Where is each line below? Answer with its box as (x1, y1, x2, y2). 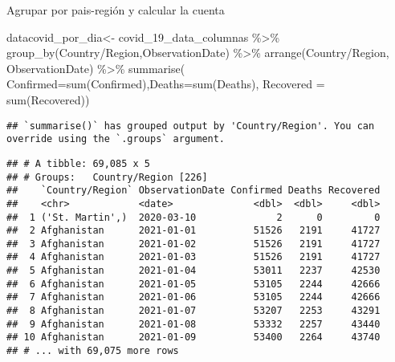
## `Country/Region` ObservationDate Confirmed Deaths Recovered (6, 185, 381, 197)
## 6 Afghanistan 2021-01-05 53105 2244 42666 (6, 278, 381, 290)
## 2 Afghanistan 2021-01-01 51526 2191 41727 (6, 225, 381, 237)
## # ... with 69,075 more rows (6, 345, 179, 357)
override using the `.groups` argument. (6, 133, 226, 145)
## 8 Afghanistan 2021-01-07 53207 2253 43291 (6, 305, 381, 317)
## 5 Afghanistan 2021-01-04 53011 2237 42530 (6, 265, 381, 277)
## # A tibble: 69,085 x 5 (6, 157, 150, 169)
